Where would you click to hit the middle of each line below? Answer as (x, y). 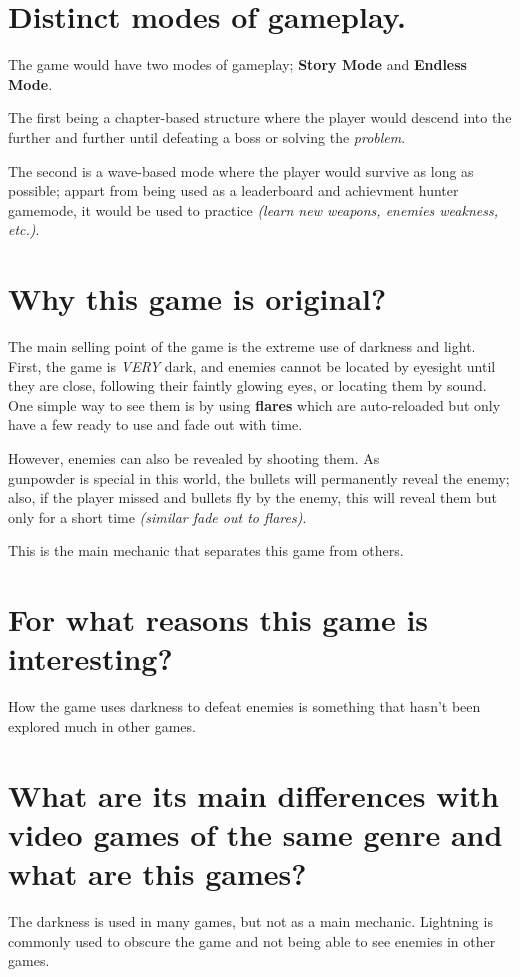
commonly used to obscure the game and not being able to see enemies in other (252, 940)
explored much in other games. (102, 725)
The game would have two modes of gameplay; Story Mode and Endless (237, 64)
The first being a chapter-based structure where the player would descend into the (260, 117)
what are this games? (157, 873)
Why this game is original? (197, 298)
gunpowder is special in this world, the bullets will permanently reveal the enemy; (259, 477)
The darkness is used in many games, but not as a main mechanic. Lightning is (250, 920)
